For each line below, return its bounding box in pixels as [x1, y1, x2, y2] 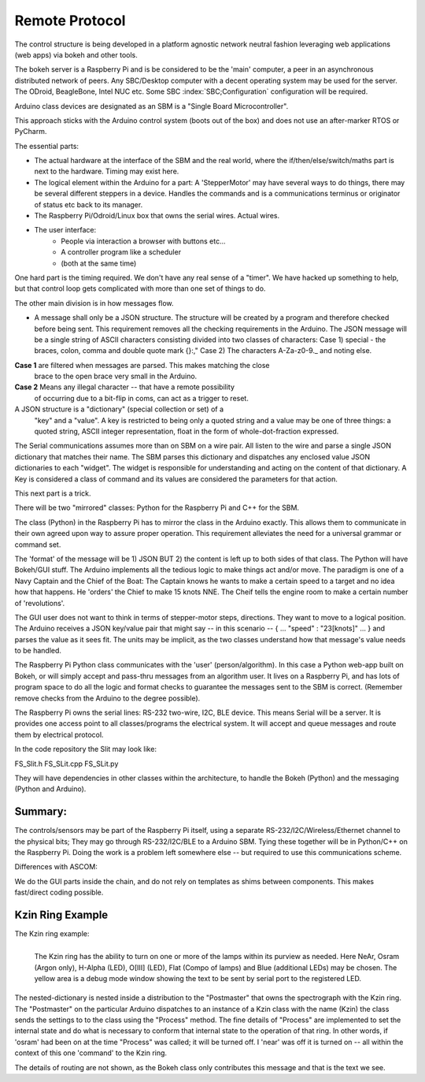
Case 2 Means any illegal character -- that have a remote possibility [14, 382, 235, 392]
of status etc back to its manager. [34, 199, 143, 209]
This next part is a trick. [14, 489, 91, 498]
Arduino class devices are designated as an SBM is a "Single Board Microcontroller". [14, 101, 289, 110]
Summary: [14, 805, 67, 819]
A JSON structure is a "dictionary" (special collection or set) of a [14, 404, 224, 414]
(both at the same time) [61, 258, 137, 268]
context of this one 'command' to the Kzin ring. [14, 1048, 168, 1058]
